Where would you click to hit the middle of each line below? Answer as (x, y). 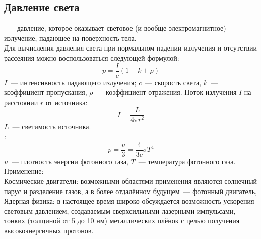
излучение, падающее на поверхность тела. (70, 38)
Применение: (24, 171)
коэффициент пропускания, (46, 92)
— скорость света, (173, 82)
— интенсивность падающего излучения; (74, 82)
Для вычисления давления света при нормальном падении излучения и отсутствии (131, 48)
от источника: (67, 102)
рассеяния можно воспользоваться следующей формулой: (92, 57)
